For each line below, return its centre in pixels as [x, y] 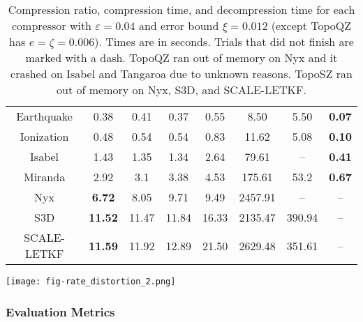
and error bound [179, 25]
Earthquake [44, 116]
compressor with [52, 25]
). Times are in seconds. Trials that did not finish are [224, 41]
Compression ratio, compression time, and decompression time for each [181, 9]
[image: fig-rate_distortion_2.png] [91, 282]
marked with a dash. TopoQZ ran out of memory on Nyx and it [181, 58]
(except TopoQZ [311, 25]
